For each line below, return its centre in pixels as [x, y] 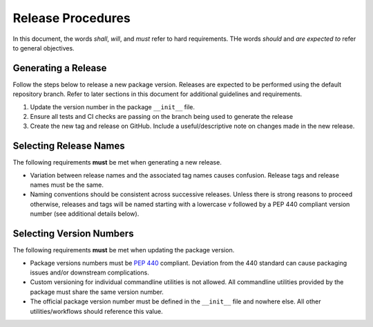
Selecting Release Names [69, 146]
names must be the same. [67, 185]
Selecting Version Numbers [73, 234]
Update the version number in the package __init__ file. [112, 106]
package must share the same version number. [97, 292]
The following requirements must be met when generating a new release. [117, 162]
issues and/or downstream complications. [90, 272]
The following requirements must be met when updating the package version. [124, 250]
